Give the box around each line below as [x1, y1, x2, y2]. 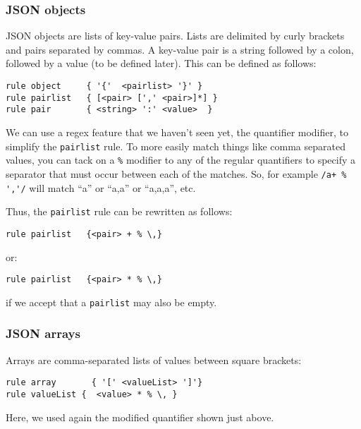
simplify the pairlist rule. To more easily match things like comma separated [6, 138, 345, 153]
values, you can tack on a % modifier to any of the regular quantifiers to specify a [6, 152, 355, 167]
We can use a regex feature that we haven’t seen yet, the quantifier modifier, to [6, 124, 348, 139]
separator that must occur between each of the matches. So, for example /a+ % [6, 166, 347, 181]
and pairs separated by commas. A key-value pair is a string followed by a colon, [6, 42, 354, 56]
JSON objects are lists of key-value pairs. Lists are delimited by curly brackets [6, 28, 345, 43]
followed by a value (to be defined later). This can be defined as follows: [6, 56, 317, 71]
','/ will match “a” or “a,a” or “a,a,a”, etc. [6, 180, 196, 195]
